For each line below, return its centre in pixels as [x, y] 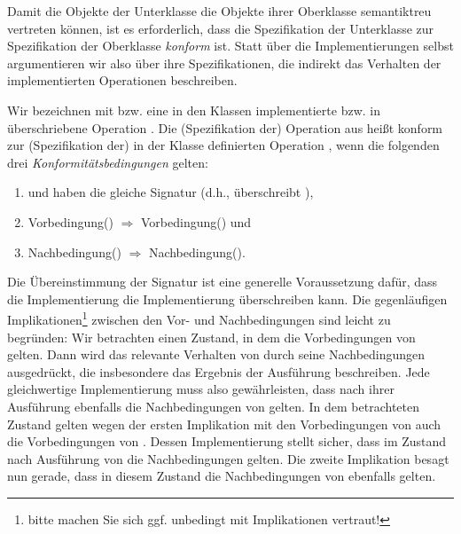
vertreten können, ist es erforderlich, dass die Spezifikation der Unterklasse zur [221, 28]
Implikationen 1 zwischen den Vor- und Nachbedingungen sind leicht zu [199, 318]
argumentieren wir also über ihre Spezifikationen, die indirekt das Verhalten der [224, 63]
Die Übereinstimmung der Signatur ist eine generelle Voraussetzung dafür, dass [223, 282]
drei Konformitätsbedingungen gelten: [108, 162]
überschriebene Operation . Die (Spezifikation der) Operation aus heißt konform [225, 127]
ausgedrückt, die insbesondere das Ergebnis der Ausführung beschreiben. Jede [219, 371]
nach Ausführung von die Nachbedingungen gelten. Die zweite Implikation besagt [228, 458]
